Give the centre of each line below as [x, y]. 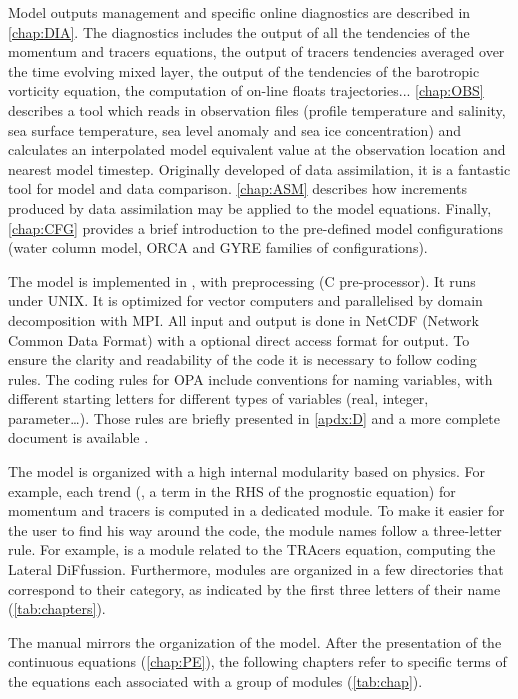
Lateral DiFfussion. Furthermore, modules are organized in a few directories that [256, 569]
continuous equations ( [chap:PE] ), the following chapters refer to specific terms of [257, 661]
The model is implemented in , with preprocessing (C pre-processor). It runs [242, 280]
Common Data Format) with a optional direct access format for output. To [239, 339]
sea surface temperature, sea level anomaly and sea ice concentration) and [235, 129]
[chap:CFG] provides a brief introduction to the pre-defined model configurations [255, 227]
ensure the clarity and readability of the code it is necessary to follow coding [242, 359]
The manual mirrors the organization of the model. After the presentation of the [255, 641]
